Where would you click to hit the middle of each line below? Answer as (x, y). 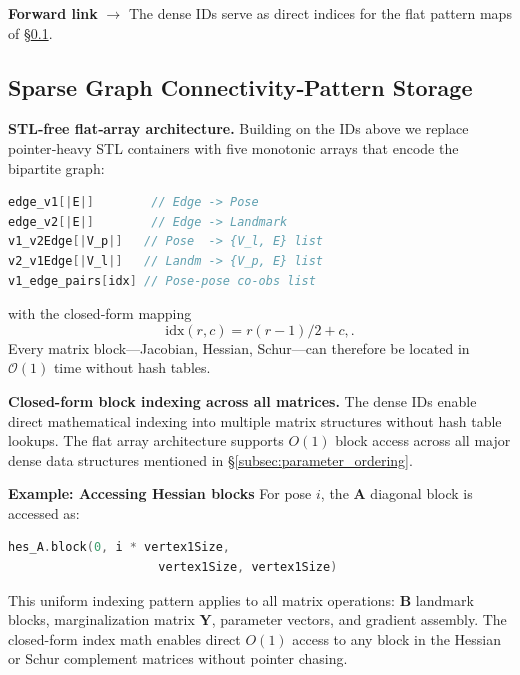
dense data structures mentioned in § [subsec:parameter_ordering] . (210, 459)
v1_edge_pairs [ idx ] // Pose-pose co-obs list (162, 280)
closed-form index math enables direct (124, 638)
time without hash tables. (132, 367)
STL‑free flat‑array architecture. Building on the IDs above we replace (238, 128)
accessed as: (44, 512)
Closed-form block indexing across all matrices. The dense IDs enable (242, 400)
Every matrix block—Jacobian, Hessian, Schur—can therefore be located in (239, 347)
